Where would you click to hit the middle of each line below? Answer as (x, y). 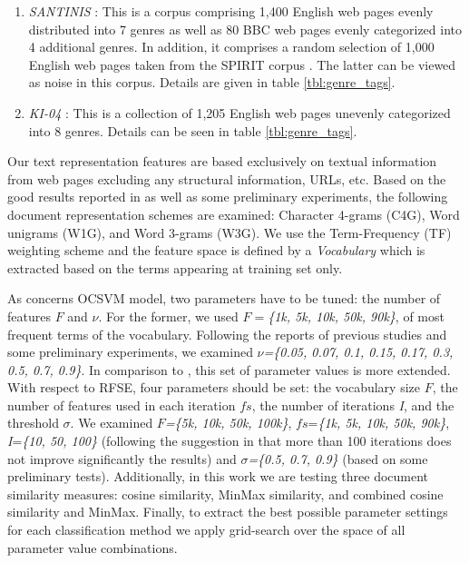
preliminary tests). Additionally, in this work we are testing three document (218, 476)
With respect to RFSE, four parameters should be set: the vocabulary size (214, 387)
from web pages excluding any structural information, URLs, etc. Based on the (227, 178)
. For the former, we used (168, 316)
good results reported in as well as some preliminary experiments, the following (228, 197)
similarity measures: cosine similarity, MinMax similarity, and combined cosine (225, 494)
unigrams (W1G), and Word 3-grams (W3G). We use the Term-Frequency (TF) (230, 232)
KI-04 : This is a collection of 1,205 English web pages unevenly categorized (239, 112)
